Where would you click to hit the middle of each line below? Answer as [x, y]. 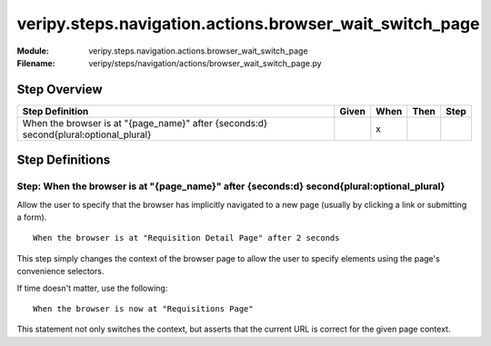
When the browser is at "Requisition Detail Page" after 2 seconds [186, 238]
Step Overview [60, 89]
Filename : [36, 63]
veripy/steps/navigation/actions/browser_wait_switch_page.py [205, 63]
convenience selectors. [60, 272]
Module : [33, 51]
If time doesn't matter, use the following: [92, 288]
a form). [32, 217]
